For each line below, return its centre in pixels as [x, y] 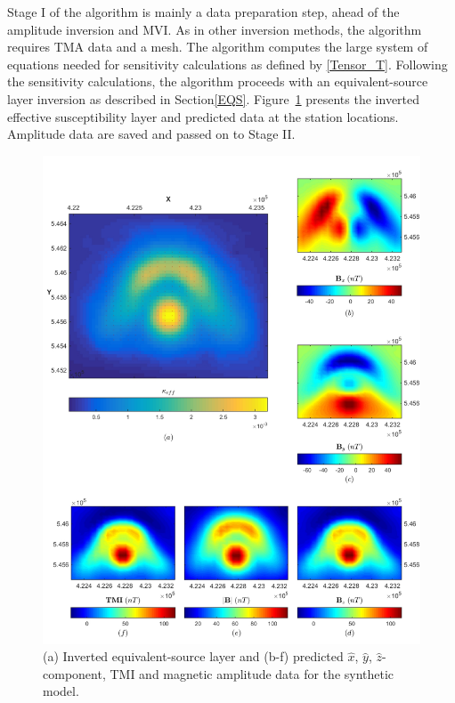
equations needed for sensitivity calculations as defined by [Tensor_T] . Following [227, 64]
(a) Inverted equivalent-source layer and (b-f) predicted [193, 656]
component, [74, 673]
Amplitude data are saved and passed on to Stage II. [151, 134]
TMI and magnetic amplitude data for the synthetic [252, 673]
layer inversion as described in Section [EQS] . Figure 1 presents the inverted [214, 98]
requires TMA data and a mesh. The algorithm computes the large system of [218, 47]
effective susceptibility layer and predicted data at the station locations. [203, 116]
